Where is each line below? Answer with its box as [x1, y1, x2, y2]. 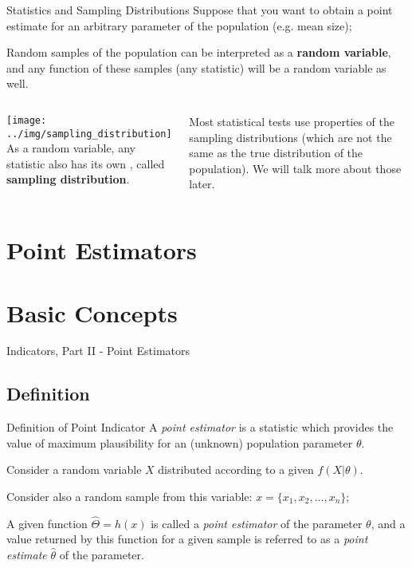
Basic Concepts [6, 296, 178, 329]
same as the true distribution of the [189, 144, 363, 161]
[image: [6, 114, 47, 126]
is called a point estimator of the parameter [151, 515, 363, 531]
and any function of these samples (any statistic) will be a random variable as [6, 59, 386, 76]
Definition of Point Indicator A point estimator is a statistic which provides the [6, 419, 394, 436]
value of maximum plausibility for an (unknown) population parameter [6, 434, 353, 451]
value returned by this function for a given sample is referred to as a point [6, 531, 368, 547]
